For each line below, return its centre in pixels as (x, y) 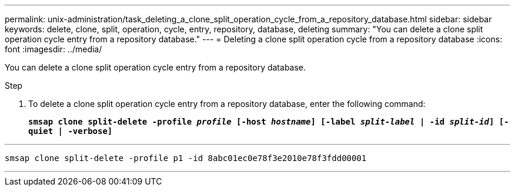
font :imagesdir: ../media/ (53, 49)
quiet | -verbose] (71, 131)
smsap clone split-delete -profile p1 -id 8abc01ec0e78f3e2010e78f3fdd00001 (186, 158)
